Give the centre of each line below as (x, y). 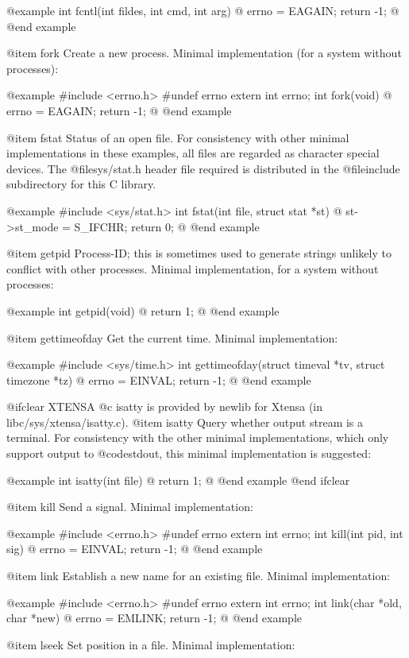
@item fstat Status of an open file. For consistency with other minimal (178, 137)
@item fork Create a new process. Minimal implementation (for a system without (204, 53)
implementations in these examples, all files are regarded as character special (193, 153)
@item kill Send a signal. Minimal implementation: (130, 507)
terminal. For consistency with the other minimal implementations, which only (198, 437)
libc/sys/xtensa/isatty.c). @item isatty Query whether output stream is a (185, 422)
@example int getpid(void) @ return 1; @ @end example (143, 310)
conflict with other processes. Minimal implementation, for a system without (193, 268)
